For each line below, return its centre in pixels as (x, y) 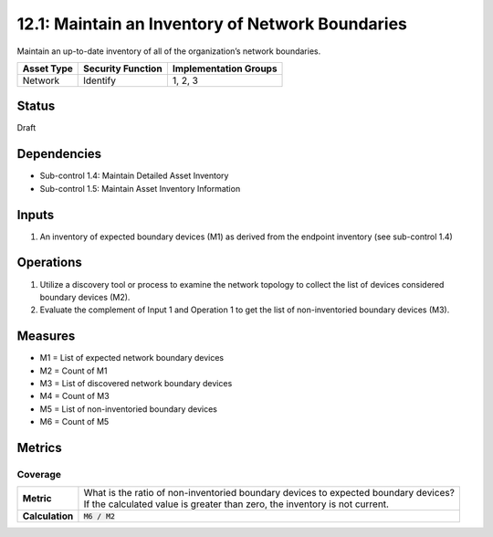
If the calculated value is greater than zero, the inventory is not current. (236, 504)
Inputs (36, 215)
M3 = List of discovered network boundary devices (136, 384)
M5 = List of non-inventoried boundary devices (129, 409)
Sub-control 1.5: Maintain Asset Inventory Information (140, 188)
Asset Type (47, 68)
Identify (100, 80)
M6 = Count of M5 (74, 422)
